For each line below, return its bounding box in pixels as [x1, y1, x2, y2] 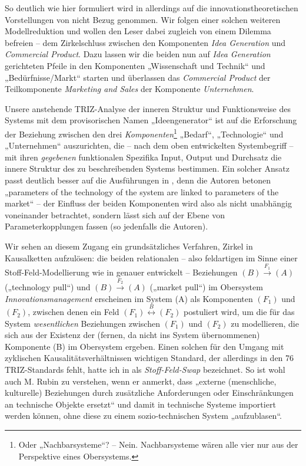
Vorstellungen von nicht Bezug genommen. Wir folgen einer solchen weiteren [5, 13, 281, 25]
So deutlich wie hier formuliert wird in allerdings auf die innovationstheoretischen [5, 2, 298, 14]
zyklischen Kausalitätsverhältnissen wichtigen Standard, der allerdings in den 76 [5, 352, 294, 364]
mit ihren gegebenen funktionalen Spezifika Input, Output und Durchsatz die [5, 150, 282, 163]
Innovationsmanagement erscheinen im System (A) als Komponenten [5, 292, 253, 304]
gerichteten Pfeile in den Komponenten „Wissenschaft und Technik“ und [5, 59, 265, 71]
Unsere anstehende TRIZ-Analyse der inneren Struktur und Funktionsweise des [5, 102, 291, 114]
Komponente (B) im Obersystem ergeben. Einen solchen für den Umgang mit [5, 340, 284, 352]
